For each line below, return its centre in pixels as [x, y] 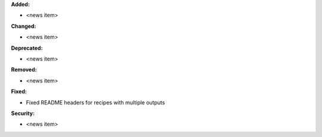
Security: [23, 113]
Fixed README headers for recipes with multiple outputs [95, 102]
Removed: [24, 70]
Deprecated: [27, 48]
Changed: [24, 26]
